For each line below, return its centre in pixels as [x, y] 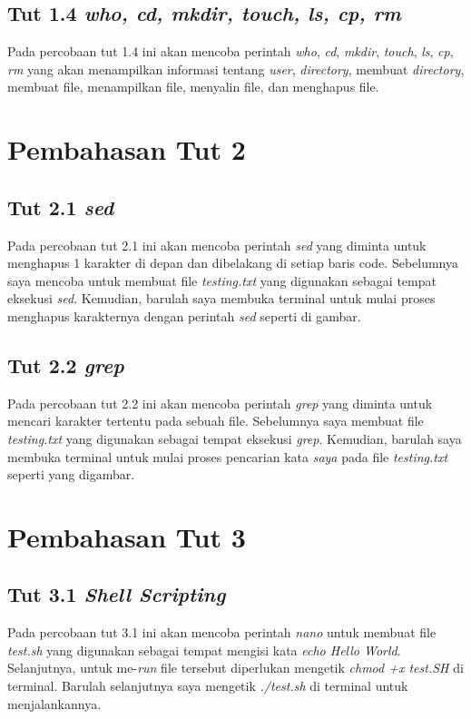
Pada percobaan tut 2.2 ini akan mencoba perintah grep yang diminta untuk [220, 403]
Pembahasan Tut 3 [127, 536]
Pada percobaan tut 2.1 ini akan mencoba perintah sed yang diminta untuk [217, 245]
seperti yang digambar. [71, 474]
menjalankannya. [54, 703]
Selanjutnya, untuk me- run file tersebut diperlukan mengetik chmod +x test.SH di [235, 668]
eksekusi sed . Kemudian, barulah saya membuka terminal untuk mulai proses [221, 298]
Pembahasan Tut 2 [127, 149]
